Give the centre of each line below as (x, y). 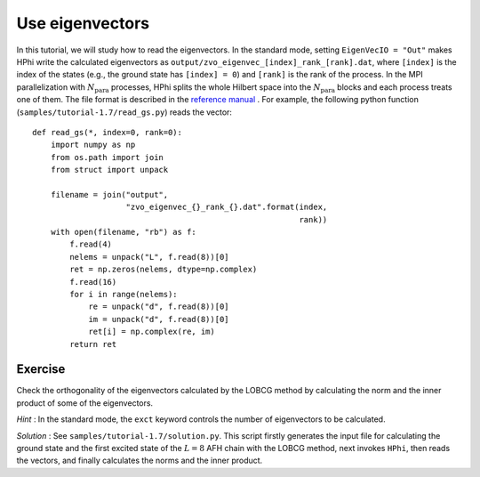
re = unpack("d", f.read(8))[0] (159, 307)
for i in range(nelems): (124, 294)
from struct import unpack (109, 170)
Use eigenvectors (83, 23)
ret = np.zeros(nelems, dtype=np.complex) (164, 270)
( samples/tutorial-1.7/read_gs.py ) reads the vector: (124, 112)
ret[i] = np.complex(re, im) (152, 332)
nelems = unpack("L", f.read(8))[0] (150, 257)
